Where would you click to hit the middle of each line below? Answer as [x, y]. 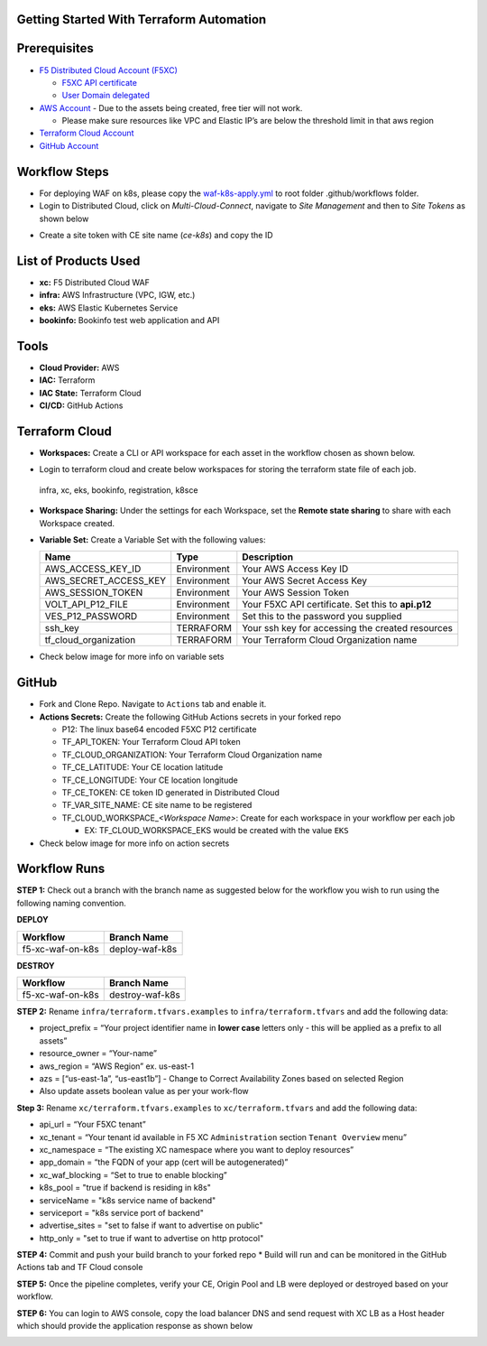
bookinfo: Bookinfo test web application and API [129, 320]
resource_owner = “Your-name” [98, 1054]
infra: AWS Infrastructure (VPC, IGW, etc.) [117, 295]
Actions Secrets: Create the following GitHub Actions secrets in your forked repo [190, 717]
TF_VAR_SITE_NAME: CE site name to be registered [157, 805]
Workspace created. [77, 523]
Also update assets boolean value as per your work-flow [144, 1091]
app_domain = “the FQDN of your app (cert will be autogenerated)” [164, 1162]
